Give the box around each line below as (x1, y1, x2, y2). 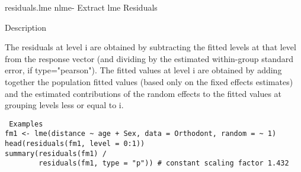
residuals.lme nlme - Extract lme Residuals (5, 1, 158, 13)
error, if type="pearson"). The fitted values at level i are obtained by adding (5, 64, 282, 76)
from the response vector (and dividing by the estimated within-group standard (5, 52, 294, 64)
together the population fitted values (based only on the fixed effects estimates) (5, 75, 293, 87)
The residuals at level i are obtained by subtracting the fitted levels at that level (5, 41, 296, 53)
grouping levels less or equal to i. (5, 99, 124, 111)
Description (5, 21, 46, 33)
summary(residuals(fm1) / (5, 149, 107, 158)
